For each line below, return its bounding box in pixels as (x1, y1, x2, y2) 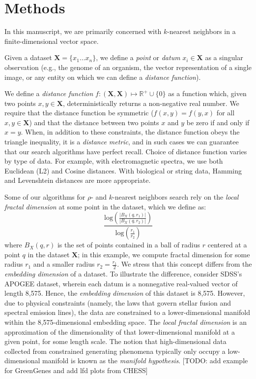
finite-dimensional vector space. (4, 35, 99, 46)
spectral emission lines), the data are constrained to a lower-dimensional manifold (4, 307, 250, 317)
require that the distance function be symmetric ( (4, 107, 154, 118)
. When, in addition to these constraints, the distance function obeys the (21, 127, 240, 137)
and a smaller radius (33, 259, 95, 269)
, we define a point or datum (96, 52, 180, 63)
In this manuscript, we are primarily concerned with (4, 26, 162, 36)
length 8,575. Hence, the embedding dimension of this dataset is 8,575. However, (4, 288, 245, 298)
